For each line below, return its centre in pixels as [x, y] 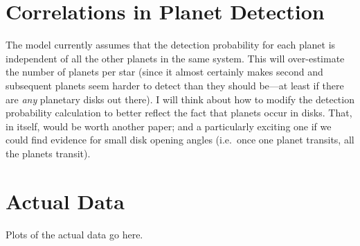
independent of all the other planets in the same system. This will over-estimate [175, 58]
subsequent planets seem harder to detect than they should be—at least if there [175, 85]
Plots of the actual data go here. [74, 234]
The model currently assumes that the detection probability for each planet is [171, 45]
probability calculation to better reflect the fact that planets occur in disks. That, [179, 113]
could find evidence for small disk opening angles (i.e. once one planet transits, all [180, 140]
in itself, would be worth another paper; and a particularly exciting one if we [169, 126]
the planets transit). [48, 153]
